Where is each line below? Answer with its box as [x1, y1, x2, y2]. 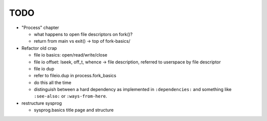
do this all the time [34, 79, 72, 86]
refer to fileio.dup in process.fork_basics [34, 73, 116, 79]
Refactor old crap [21, 45, 57, 51]
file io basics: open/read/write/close [34, 52, 107, 58]
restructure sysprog [21, 100, 62, 106]
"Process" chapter [21, 25, 59, 30]
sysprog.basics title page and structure [34, 107, 114, 113]
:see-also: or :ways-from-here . [34, 93, 107, 99]
